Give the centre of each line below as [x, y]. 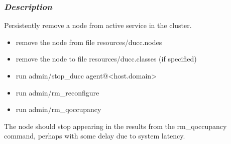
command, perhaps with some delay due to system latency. [95, 136]
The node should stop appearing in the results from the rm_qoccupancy [115, 126]
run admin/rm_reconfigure [57, 92]
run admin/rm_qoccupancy [59, 109]
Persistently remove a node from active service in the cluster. [98, 25]
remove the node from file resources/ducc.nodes [89, 42]
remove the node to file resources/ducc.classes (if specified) [106, 59]
